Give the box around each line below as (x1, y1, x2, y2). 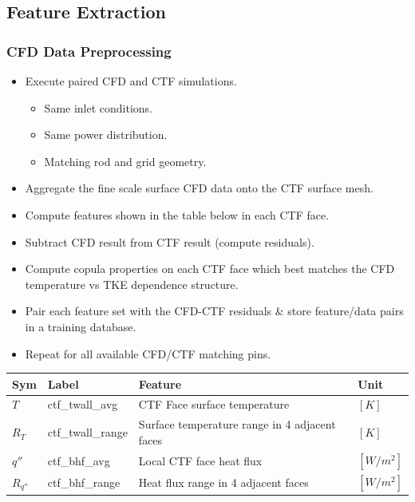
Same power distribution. (44, 126, 168, 143)
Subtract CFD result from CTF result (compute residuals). (25, 233, 314, 250)
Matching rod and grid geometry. (44, 152, 207, 169)
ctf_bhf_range (47, 474, 121, 491)
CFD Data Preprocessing (6, 41, 172, 61)
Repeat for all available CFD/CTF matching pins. (25, 345, 271, 362)
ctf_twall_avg (47, 396, 118, 413)
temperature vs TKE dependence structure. (25, 275, 239, 292)
